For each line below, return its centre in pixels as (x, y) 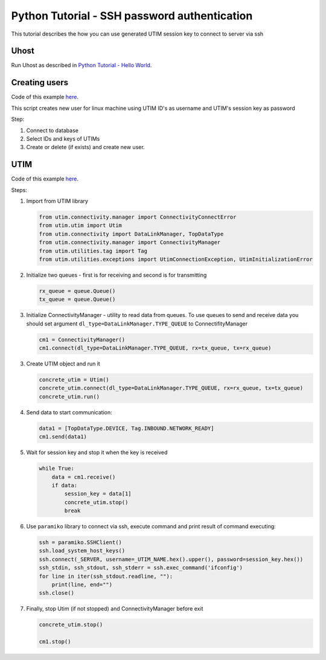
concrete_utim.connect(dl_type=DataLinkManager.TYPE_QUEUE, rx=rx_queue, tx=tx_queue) (171, 388)
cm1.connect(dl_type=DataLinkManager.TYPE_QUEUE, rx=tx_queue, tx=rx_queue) (155, 348)
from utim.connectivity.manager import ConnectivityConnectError (138, 217)
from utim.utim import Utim (80, 226)
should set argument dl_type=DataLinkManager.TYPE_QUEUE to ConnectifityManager (137, 324)
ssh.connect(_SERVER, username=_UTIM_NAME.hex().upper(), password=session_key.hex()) (171, 559)
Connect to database (52, 130)
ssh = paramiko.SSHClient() (80, 543)
